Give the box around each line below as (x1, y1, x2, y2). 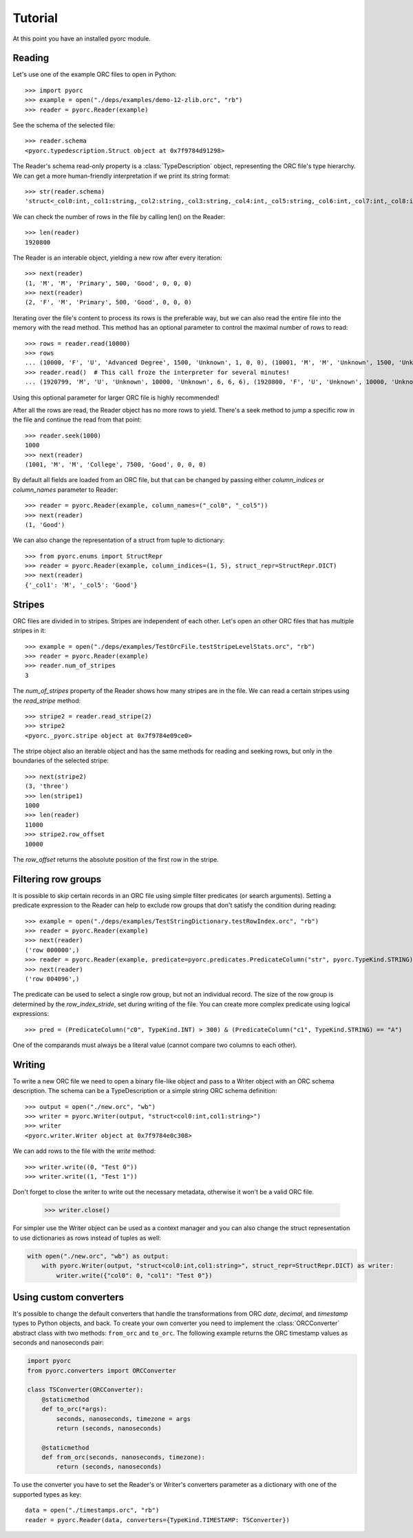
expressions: (12, 1010, 50, 1018)
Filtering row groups (12, 873, 102, 885)
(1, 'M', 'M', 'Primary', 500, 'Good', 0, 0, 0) (25, 279, 192, 287)
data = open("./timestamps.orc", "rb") (25, 1506, 160, 1515)
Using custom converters (12, 1291, 124, 1303)
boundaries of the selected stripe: (12, 756, 109, 765)
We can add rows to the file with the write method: (12, 1147, 156, 1155)
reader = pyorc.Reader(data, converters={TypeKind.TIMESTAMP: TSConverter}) (25, 1516, 290, 1524)
